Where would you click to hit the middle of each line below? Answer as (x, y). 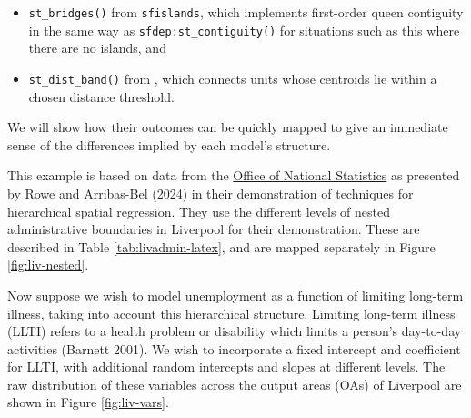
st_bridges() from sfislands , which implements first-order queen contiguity (246, 12)
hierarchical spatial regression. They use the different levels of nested (199, 211)
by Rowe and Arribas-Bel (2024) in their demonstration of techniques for (210, 193)
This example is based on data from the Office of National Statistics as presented (234, 175)
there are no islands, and (97, 48)
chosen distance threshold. (101, 96)
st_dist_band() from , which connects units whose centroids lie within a (233, 78)
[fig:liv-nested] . (48, 265)
